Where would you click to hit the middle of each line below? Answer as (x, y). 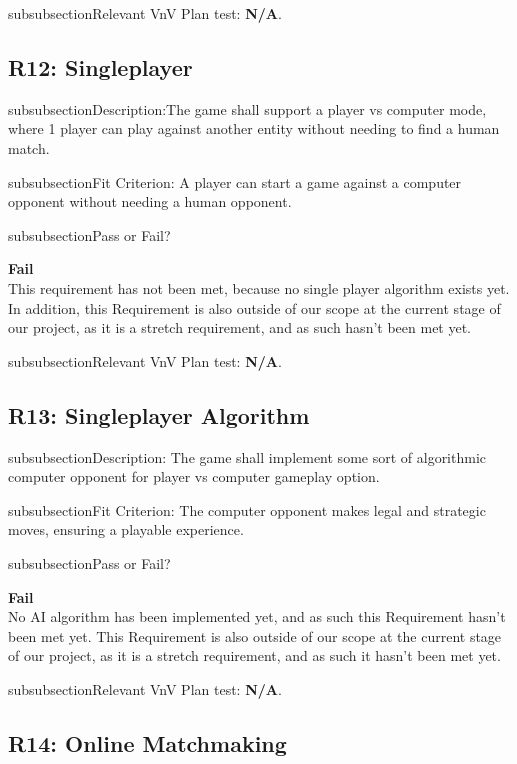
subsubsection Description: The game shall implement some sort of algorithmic (247, 456)
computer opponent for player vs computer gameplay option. (194, 476)
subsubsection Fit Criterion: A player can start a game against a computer (235, 181)
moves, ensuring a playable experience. (126, 529)
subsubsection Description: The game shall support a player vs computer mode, (247, 108)
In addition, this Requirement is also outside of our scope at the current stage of (254, 307)
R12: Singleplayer (100, 66)
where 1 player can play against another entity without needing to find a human (254, 128)
